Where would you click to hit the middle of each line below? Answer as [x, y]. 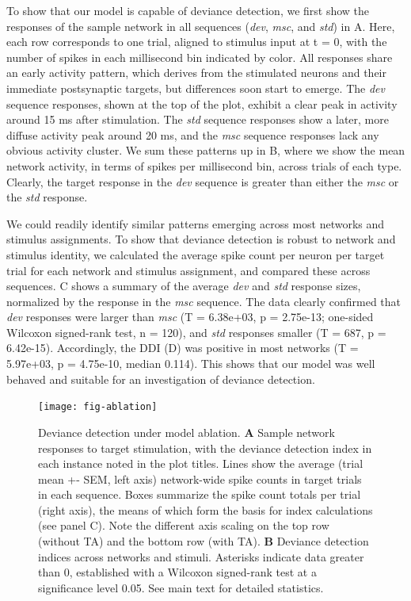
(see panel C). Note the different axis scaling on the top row [184, 525]
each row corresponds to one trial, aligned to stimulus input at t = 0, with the [197, 42]
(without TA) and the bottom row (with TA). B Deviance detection [204, 541]
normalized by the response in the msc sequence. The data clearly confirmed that [204, 301]
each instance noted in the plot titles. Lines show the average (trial [201, 463]
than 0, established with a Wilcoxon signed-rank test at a [177, 572]
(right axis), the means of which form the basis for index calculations [205, 509]
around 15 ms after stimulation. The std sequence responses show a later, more [198, 119]
